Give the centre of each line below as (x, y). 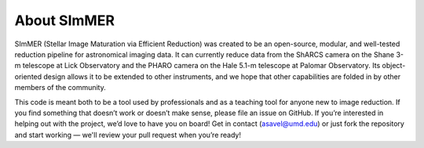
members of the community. (60, 88)
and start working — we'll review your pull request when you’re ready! (128, 135)
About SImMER (65, 20)
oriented (28, 76)
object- (394, 66)
